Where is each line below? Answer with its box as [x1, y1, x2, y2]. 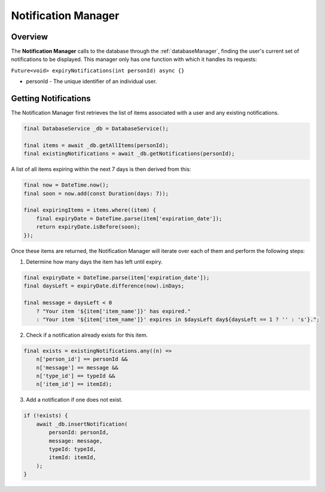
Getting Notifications [11, 93, 91, 104]
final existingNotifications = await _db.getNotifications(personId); [23, 150, 235, 157]
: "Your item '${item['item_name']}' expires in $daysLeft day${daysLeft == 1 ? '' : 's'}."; [36, 316, 320, 323]
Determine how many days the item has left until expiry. [26, 258, 163, 265]
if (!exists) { [23, 412, 68, 419]
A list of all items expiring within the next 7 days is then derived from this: [11, 166, 191, 173]
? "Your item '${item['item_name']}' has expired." [36, 308, 191, 314]
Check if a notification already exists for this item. [26, 331, 148, 338]
